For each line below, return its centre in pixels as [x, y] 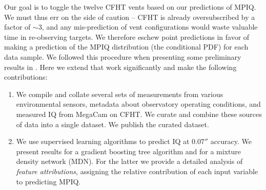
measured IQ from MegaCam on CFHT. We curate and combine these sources [139, 114]
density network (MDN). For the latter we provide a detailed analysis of [129, 161]
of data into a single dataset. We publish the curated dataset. [112, 124]
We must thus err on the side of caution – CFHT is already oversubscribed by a [130, 17]
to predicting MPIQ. [48, 181]
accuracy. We [231, 141]
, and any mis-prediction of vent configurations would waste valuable [150, 27]
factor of [17, 27]
